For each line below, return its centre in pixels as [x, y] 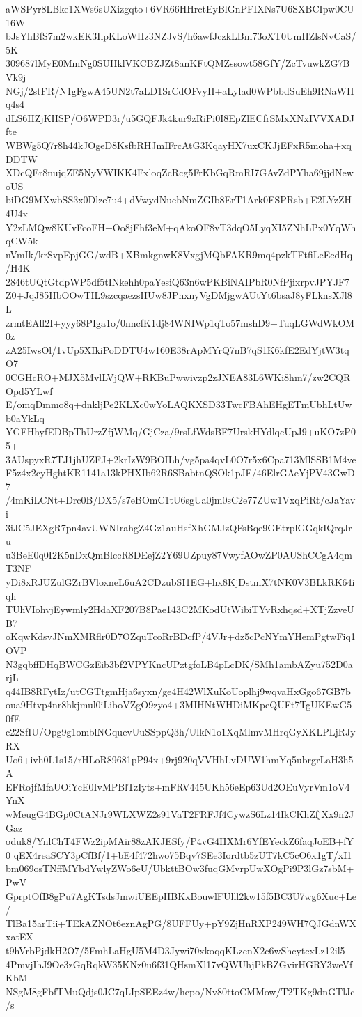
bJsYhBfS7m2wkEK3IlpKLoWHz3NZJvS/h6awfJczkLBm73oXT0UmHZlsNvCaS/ [181, 36]
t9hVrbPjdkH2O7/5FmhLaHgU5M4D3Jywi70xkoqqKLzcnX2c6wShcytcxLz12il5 [175, 950]
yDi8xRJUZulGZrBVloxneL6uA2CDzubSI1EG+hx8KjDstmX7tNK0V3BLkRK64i [180, 581]
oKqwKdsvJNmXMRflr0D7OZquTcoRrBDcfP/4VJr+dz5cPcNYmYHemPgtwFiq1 [181, 636]
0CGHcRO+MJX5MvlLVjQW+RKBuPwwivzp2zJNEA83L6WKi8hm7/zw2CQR [178, 377]
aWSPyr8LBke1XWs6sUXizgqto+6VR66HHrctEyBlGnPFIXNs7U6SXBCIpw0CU [180, 8]
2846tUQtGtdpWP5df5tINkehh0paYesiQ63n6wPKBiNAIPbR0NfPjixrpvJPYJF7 [178, 281]
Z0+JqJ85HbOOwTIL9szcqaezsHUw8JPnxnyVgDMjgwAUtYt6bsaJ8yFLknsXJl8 [179, 295]
